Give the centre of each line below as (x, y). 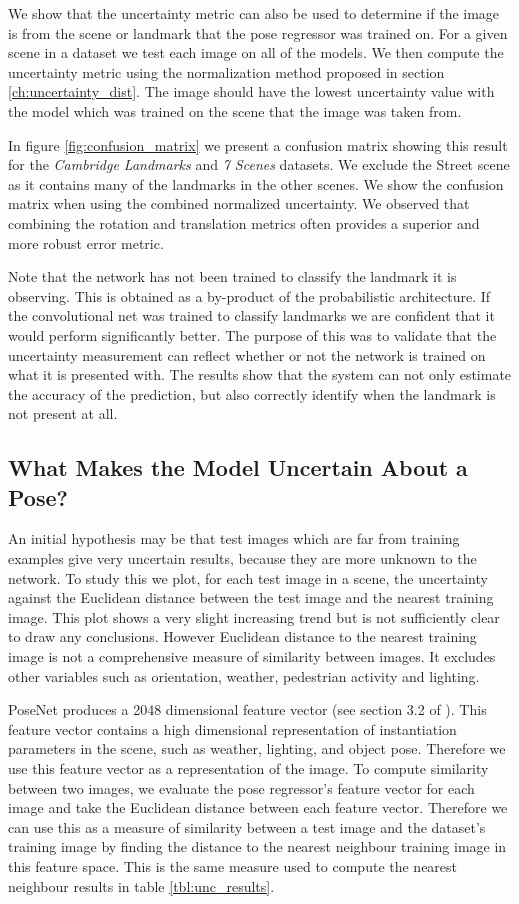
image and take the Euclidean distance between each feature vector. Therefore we (258, 807)
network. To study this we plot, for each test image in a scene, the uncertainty (248, 577)
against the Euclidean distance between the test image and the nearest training (251, 597)
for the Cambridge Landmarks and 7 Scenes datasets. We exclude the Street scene (259, 164)
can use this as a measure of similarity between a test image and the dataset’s (247, 826)
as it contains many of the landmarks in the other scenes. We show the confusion (256, 183)
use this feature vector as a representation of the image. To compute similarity (248, 768)
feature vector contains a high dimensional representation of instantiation (232, 728)
